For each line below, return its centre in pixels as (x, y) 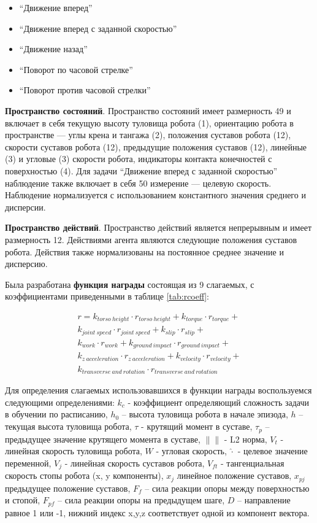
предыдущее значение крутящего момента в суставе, (103, 439)
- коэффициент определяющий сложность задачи (218, 402)
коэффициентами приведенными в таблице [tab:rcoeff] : (107, 296)
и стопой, (23, 500)
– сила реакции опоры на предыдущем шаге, (141, 500)
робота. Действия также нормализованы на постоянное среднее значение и (144, 251)
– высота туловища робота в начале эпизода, (205, 414)
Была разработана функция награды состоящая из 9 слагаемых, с (130, 284)
